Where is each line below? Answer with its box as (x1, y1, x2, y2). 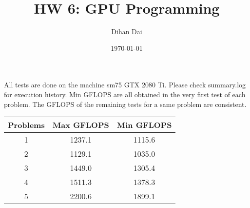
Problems (8, 119, 45, 131)
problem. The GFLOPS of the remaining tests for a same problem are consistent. (4, 99, 247, 109)
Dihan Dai (111, 26, 142, 37)
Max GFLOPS (52, 119, 109, 131)
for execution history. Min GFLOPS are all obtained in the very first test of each (4, 89, 246, 99)
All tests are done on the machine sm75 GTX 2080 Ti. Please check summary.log (4, 80, 246, 90)
